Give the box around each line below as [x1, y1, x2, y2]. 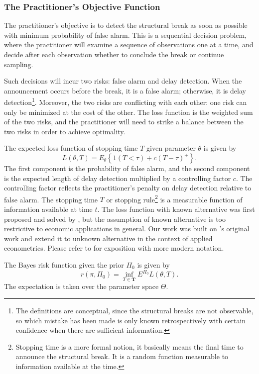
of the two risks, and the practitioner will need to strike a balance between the [4, 116, 244, 127]
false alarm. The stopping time [4, 194, 98, 204]
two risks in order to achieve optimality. [4, 126, 126, 136]
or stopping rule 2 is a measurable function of [106, 192, 243, 204]
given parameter [146, 143, 196, 153]
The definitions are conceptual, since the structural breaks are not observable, [15, 305, 254, 315]
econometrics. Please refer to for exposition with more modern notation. [4, 243, 224, 253]
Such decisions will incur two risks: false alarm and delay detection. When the [4, 76, 242, 86]
